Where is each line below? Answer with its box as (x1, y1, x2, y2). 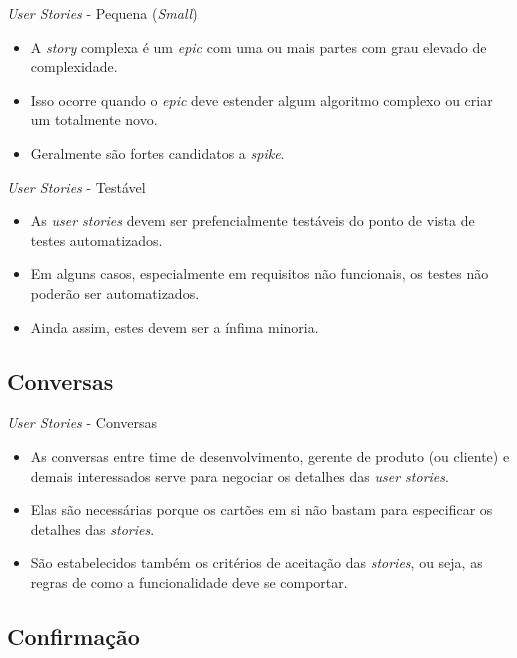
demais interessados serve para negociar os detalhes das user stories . (30, 465, 449, 486)
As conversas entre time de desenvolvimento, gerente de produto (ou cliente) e (30, 445, 510, 466)
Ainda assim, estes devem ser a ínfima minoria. (30, 316, 319, 337)
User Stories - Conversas (7, 412, 158, 433)
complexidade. (30, 56, 118, 77)
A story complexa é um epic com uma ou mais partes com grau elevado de (30, 36, 487, 57)
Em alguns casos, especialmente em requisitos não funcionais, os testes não (30, 263, 489, 284)
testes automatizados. (30, 229, 163, 250)
